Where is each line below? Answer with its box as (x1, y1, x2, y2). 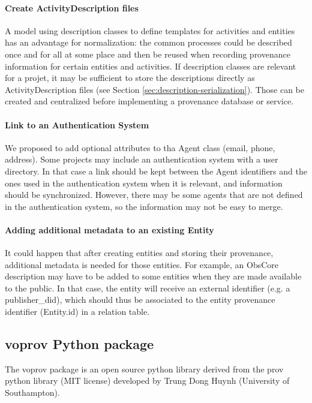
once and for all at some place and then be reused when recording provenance (5, 47, 290, 60)
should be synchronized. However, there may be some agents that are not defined (5, 188, 303, 201)
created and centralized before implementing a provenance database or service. (5, 95, 294, 107)
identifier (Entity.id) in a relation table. (5, 305, 150, 318)
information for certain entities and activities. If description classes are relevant (5, 59, 296, 72)
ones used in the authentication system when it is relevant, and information (5, 176, 283, 189)
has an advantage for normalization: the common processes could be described (5, 36, 292, 49)
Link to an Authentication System (5, 118, 149, 131)
